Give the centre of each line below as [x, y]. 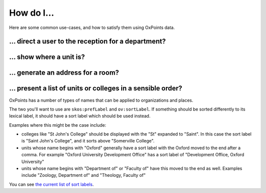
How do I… [32, 13]
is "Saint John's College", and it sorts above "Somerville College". [88, 141]
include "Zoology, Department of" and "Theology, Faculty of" [83, 175]
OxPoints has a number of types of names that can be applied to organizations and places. [101, 100]
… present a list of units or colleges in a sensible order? [96, 88]
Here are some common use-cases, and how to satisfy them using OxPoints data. [92, 28]
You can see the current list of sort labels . [51, 184]
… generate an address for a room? [64, 73]
